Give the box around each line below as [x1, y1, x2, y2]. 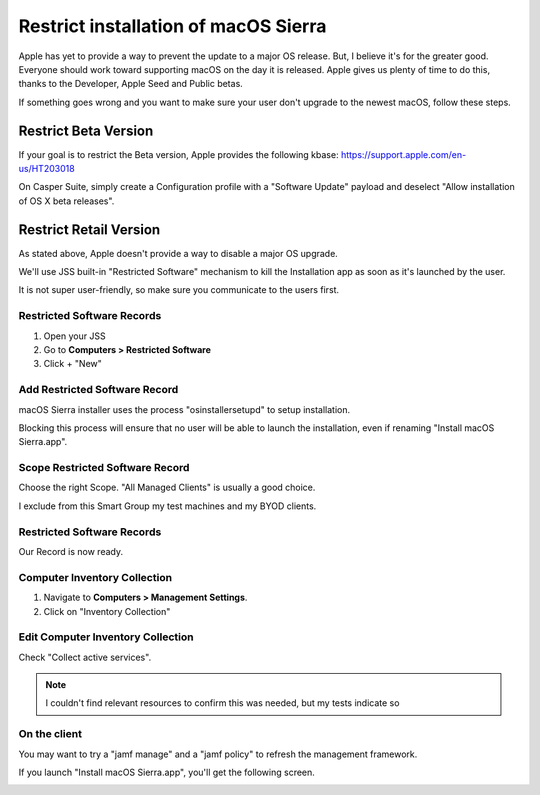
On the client [18, 727, 82, 741]
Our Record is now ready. [18, 546, 124, 557]
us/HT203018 [18, 163, 75, 175]
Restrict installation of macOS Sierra [18, 15, 327, 37]
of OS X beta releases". [18, 195, 115, 207]
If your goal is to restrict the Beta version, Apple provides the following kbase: [18, 148, 339, 160]
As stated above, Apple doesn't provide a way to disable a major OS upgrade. [18, 247, 339, 259]
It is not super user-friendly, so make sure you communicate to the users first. [18, 284, 340, 296]
